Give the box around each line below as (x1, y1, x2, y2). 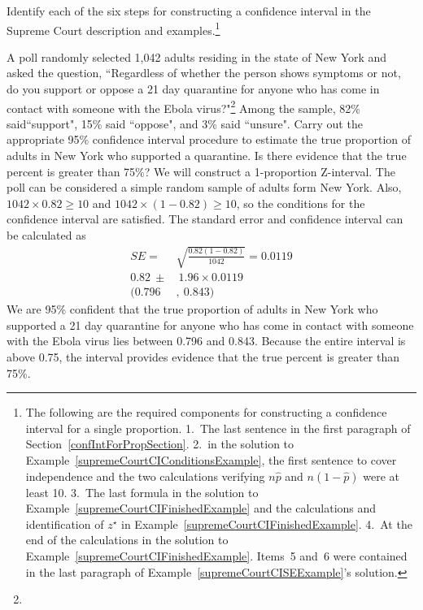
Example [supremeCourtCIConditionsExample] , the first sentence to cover (25, 452, 397, 469)
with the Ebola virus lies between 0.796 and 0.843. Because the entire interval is (7, 332, 406, 349)
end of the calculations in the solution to (25, 531, 229, 548)
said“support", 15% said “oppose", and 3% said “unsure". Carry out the (7, 115, 363, 132)
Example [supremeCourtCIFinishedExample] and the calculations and (25, 500, 377, 517)
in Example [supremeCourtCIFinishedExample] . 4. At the (121, 515, 412, 532)
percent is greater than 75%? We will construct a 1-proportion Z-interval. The (7, 162, 395, 180)
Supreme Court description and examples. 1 (7, 19, 220, 38)
